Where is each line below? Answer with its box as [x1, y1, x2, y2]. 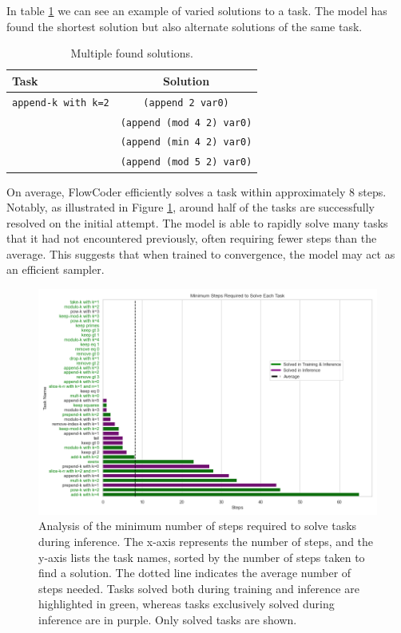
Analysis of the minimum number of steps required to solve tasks [38, 517, 357, 534]
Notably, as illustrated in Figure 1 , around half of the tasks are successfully [6, 199, 375, 216]
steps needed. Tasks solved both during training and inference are [38, 580, 359, 596]
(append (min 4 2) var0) [120, 136, 252, 148]
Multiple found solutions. [70, 45, 193, 61]
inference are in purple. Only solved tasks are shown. [38, 611, 297, 627]
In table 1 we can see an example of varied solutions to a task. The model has [6, 2, 387, 18]
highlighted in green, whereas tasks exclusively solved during [38, 595, 335, 612]
